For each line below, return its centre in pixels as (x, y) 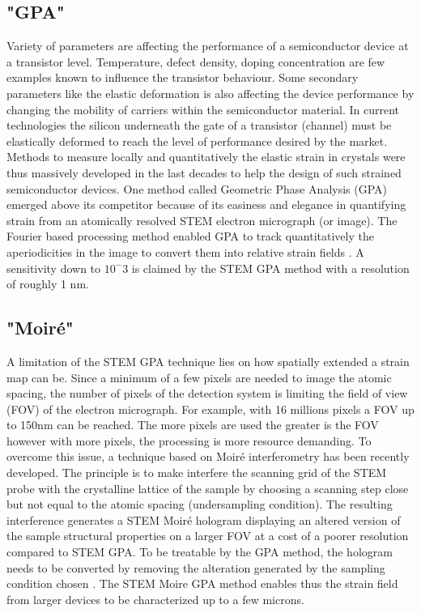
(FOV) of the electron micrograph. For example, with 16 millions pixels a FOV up (210, 409)
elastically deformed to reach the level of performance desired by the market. (197, 140)
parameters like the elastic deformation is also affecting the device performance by (210, 93)
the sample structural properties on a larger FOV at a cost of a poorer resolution (208, 536)
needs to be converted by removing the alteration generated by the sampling (196, 567)
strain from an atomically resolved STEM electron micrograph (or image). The (202, 220)
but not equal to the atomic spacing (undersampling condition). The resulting (200, 504)
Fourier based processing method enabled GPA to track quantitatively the (190, 236)
